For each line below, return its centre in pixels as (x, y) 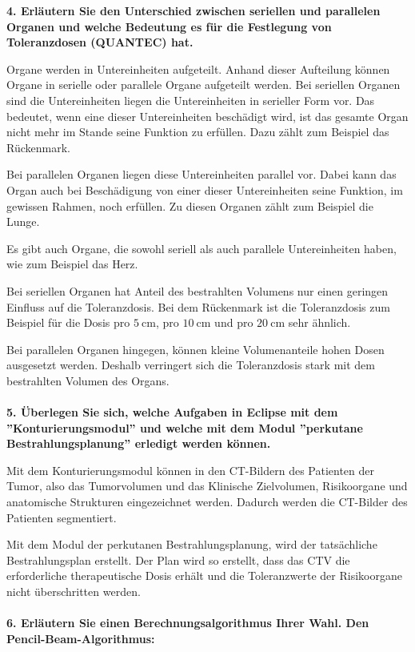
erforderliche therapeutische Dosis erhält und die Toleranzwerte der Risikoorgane (204, 576)
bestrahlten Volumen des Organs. (88, 380)
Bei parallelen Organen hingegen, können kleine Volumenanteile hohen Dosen (196, 349)
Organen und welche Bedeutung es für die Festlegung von (169, 26)
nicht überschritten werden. (74, 591)
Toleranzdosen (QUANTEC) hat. (100, 42)
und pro (234, 322)
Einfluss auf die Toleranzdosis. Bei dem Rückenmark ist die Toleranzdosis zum (198, 306)
